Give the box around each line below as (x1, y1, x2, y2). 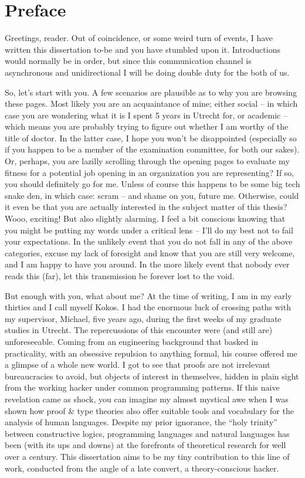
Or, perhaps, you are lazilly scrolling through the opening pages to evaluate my (5, 155, 290, 167)
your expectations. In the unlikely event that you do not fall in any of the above (5, 235, 293, 248)
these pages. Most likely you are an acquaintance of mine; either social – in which (5, 97, 298, 110)
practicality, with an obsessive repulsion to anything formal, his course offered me (5, 347, 297, 359)
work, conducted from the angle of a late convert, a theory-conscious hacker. (5, 462, 279, 474)
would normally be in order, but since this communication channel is (5, 55, 252, 67)
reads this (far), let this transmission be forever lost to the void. (5, 270, 235, 282)
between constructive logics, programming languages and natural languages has (5, 427, 290, 439)
